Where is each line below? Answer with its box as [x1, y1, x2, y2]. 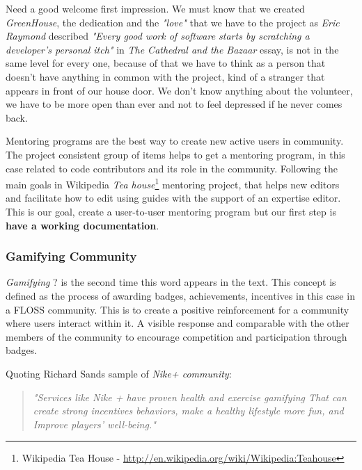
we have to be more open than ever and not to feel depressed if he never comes [6, 97, 343, 111]
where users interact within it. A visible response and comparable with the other [6, 316, 349, 330]
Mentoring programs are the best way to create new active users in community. [6, 133, 344, 148]
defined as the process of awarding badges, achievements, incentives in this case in [6, 288, 355, 302]
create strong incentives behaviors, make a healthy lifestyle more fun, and [33, 403, 344, 418]
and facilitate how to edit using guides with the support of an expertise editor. [6, 191, 341, 205]
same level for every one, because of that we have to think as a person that [6, 56, 326, 70]
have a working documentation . [6, 218, 159, 232]
